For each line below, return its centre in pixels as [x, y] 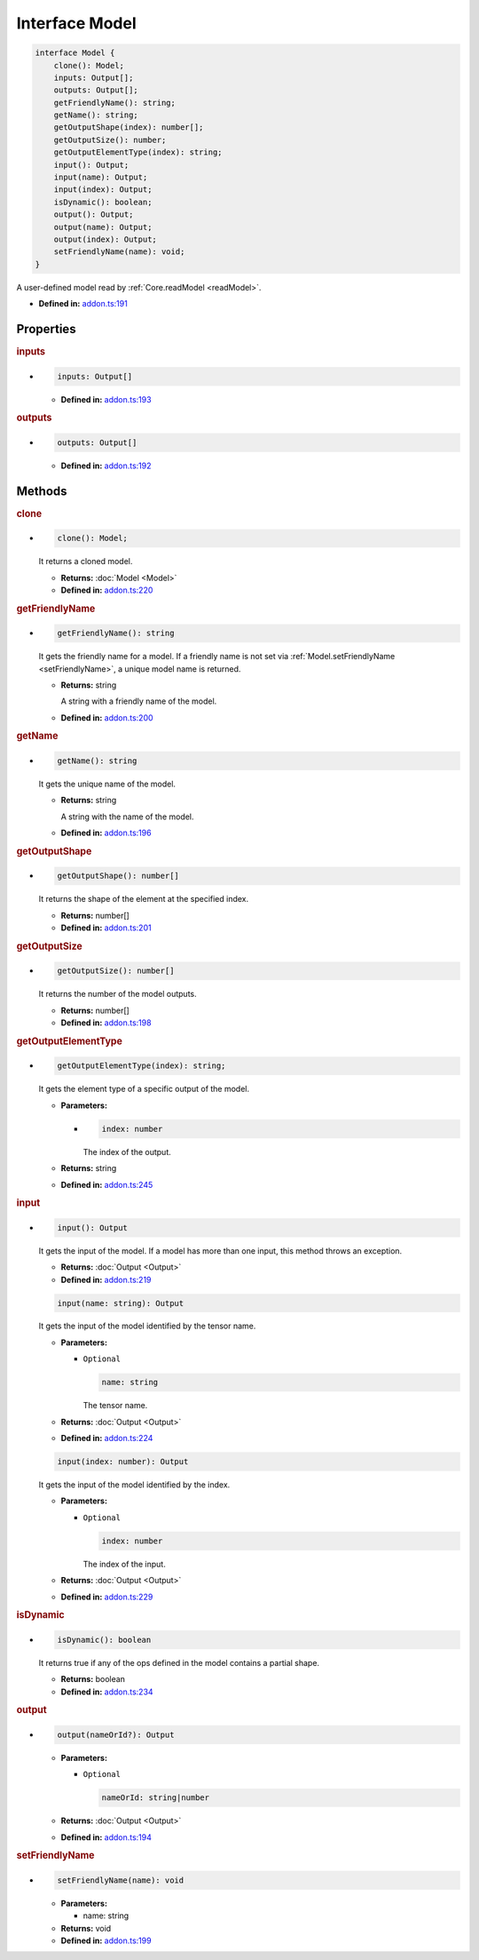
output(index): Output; [105, 239]
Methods [42, 491]
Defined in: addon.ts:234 [107, 1692]
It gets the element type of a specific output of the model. [144, 1089]
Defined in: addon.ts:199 [106, 1940]
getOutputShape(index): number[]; [129, 127]
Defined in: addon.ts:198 [106, 1023]
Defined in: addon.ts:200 [107, 717]
